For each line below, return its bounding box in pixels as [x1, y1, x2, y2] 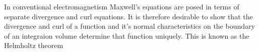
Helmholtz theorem [4, 40, 63, 51]
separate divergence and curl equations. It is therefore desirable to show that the [4, 11, 253, 21]
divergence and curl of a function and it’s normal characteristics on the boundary [4, 21, 255, 31]
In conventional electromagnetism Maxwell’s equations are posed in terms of [4, 1, 239, 11]
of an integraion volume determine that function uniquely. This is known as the [4, 30, 249, 41]
